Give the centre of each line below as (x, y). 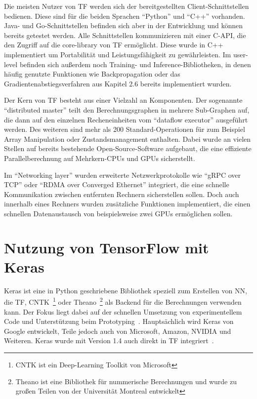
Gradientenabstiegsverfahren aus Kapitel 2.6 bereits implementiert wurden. (118, 83)
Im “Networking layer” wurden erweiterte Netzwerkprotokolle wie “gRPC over (122, 175)
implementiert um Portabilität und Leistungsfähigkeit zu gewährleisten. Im (118, 54)
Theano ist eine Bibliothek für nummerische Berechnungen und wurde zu (126, 381)
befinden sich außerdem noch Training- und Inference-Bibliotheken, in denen (135, 64)
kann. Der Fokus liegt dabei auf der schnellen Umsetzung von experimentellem (123, 311)
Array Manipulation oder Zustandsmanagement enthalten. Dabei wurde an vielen (128, 139)
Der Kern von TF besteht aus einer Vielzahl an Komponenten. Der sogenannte (123, 100)
